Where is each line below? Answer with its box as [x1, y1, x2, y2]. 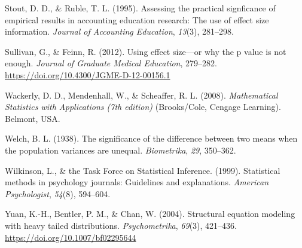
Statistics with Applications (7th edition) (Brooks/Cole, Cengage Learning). [5, 100, 281, 113]
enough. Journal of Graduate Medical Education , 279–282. [5, 57, 217, 69]
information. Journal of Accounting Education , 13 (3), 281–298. [5, 25, 234, 38]
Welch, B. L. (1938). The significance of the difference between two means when [5, 132, 298, 145]
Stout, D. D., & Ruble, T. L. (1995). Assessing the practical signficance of [5, 2, 276, 14]
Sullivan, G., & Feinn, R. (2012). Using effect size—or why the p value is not [5, 45, 286, 57]
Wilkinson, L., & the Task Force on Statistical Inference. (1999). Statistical [5, 164, 280, 176]
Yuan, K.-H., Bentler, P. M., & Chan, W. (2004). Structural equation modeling [5, 207, 295, 220]
